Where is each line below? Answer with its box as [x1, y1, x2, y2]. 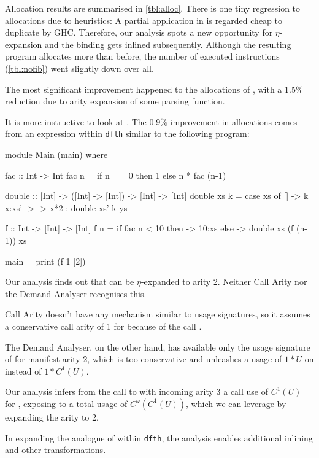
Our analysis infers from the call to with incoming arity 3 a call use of [5, 385, 269, 398]
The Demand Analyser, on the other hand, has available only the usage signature [5, 340, 310, 353]
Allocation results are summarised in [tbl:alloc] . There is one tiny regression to [5, 2, 301, 14]
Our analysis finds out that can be [5, 275, 134, 288]
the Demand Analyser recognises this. [5, 287, 147, 300]
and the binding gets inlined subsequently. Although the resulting [45, 37, 291, 50]
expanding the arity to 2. [5, 410, 99, 423]
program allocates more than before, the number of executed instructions [5, 50, 280, 63]
